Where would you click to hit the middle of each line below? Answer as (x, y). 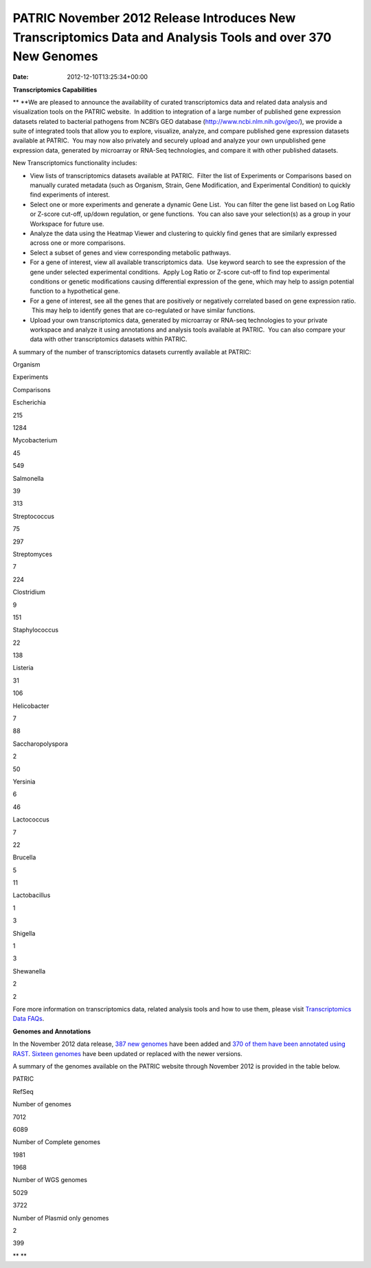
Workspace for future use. (67, 224)
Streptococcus (34, 516)
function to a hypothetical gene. (75, 291)
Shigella (24, 933)
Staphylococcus (35, 630)
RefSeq (23, 1091)
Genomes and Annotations (52, 1031)
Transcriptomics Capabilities (55, 89)
